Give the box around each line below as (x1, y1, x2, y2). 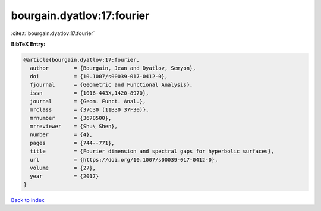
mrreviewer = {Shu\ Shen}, (30, 123, 118, 130)
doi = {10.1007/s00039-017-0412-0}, (30, 73, 168, 80)
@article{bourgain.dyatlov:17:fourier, (23, 56, 140, 63)
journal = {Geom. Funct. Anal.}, (30, 98, 146, 105)
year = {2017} (30, 173, 99, 179)
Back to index (11, 196, 45, 203)
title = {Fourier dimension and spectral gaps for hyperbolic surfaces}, (30, 148, 275, 155)
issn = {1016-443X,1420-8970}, (30, 90, 149, 96)
